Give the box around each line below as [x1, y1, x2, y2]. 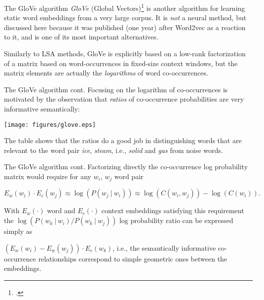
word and [47, 205, 75, 216]
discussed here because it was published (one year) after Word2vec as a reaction [4, 22, 246, 32]
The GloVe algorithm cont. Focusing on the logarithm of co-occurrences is [4, 84, 228, 94]
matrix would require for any [4, 171, 91, 182]
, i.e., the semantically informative [113, 242, 216, 253]
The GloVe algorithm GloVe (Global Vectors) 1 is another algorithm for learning [4, 1, 245, 13]
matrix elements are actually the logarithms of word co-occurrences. [4, 68, 208, 78]
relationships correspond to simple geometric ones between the [38, 253, 227, 263]
